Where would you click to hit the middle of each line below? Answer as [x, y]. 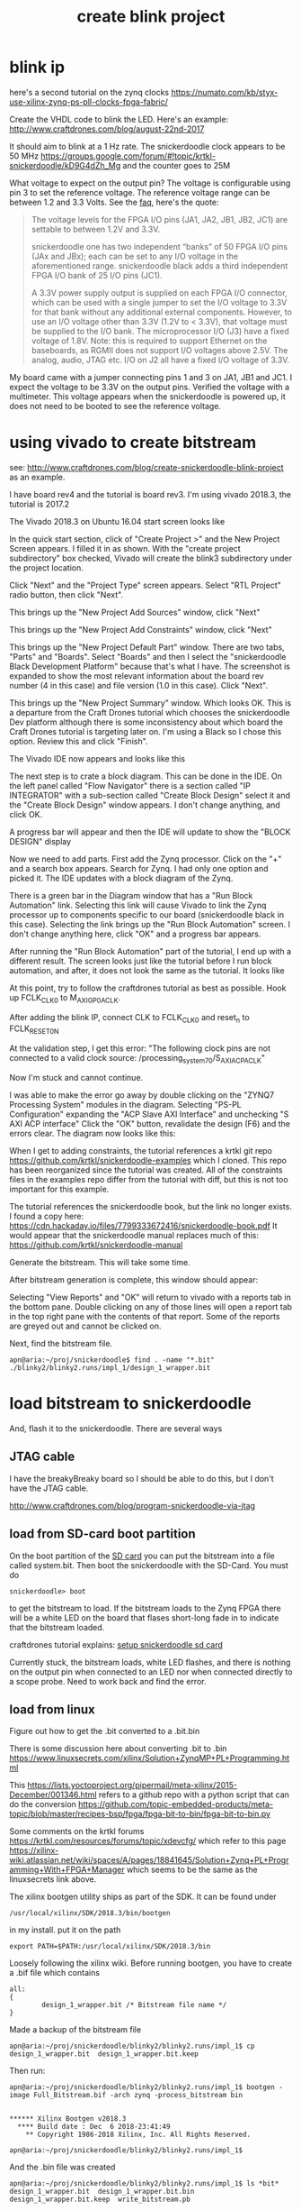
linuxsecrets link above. [53, 1879]
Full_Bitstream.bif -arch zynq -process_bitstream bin [138, 2096]
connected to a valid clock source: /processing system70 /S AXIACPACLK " [137, 1059]
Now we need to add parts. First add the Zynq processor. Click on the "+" [146, 859]
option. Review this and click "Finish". [79, 741]
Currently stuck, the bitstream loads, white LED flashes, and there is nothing [150, 1662]
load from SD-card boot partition [102, 1534]
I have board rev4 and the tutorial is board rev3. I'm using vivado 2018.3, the [150, 494]
